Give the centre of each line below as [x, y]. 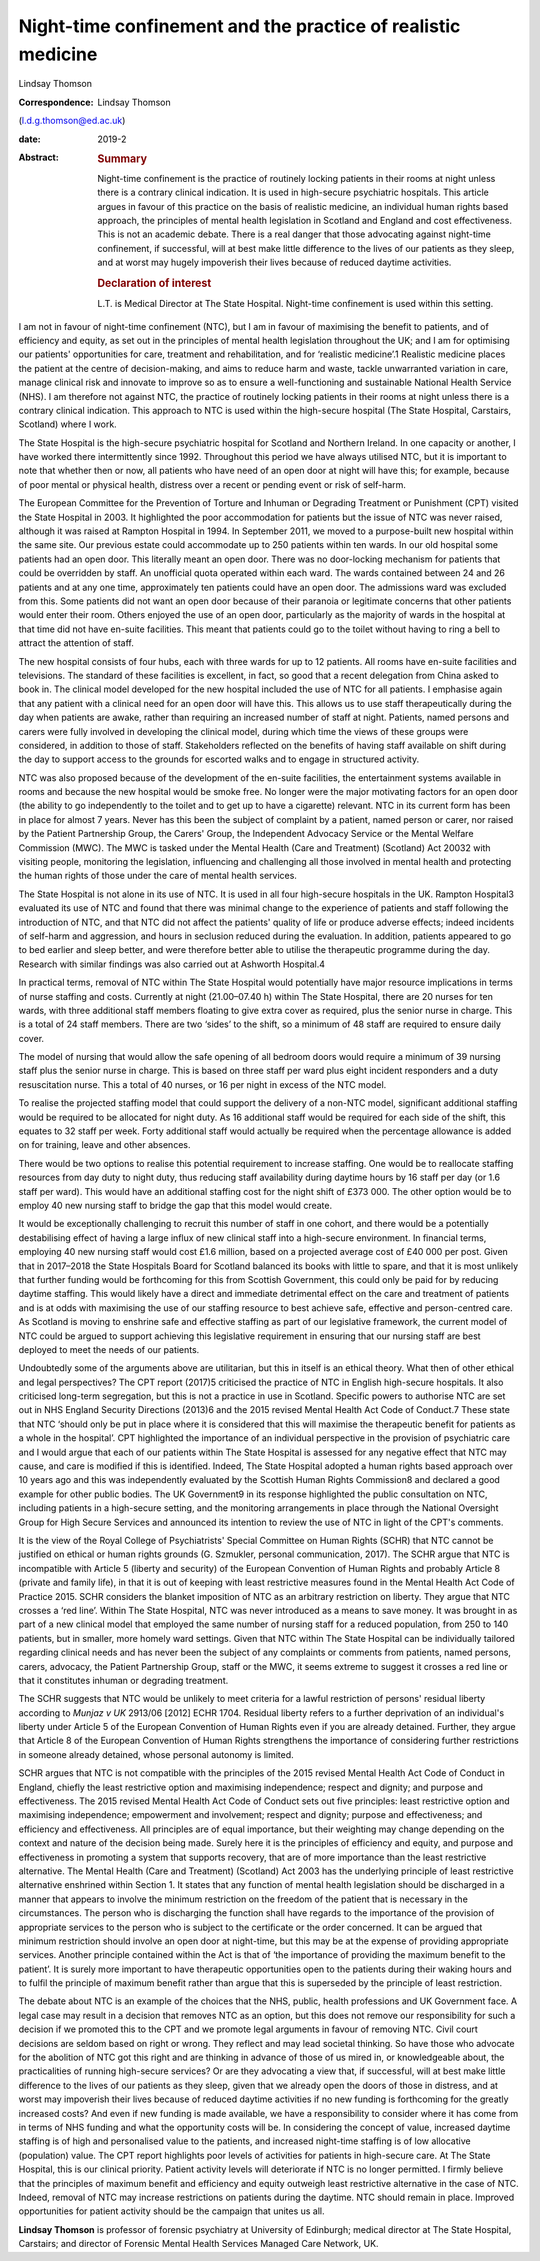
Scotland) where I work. [67, 424]
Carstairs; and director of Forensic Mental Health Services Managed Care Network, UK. [198, 2244]
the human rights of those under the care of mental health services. [157, 876]
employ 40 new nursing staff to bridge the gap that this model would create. [175, 1205]
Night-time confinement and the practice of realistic [239, 26]
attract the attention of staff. [76, 643]
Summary [122, 158]
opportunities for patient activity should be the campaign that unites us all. [171, 2211]
